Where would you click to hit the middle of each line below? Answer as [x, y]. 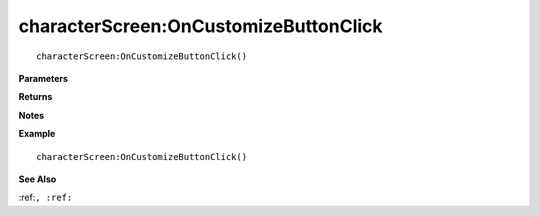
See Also [37, 179]
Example [37, 134]
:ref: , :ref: [45, 197]
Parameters [43, 78]
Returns [35, 97]
